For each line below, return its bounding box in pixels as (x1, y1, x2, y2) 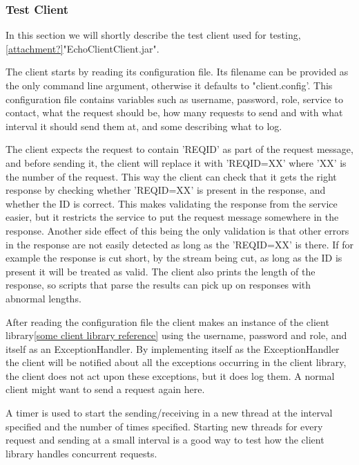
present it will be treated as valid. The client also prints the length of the (6, 264, 316, 278)
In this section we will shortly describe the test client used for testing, (6, 28, 301, 42)
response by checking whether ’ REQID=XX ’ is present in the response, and (6, 183, 326, 197)
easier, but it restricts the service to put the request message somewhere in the (6, 210, 339, 224)
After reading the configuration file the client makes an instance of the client (6, 314, 329, 329)
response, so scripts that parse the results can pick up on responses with (6, 277, 311, 292)
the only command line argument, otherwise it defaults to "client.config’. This (6, 78, 333, 92)
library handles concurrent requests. (6, 446, 157, 460)
